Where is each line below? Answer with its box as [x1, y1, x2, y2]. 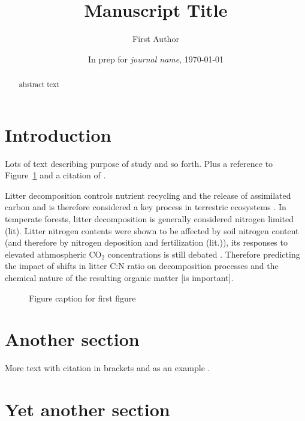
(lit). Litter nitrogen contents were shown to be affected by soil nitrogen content [5, 224, 299, 237]
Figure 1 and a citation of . [5, 169, 106, 181]
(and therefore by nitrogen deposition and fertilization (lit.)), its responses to [5, 236, 288, 249]
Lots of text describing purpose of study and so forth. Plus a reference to [5, 157, 273, 169]
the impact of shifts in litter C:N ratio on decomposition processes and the [5, 259, 279, 272]
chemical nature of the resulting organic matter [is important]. [5, 271, 234, 284]
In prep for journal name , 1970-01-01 [87, 52, 224, 65]
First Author [132, 32, 179, 45]
